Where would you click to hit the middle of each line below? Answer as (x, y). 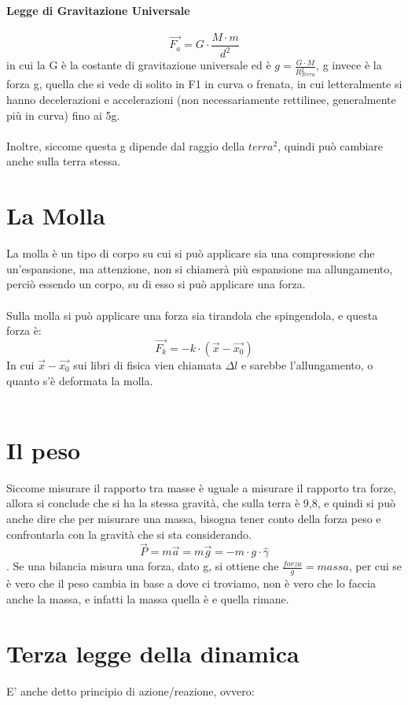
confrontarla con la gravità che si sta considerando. (129, 534)
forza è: (24, 330)
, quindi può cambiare (331, 145)
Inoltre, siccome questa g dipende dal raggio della (126, 145)
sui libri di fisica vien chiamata (147, 364)
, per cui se (375, 566)
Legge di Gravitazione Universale (98, 10)
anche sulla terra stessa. (64, 161)
